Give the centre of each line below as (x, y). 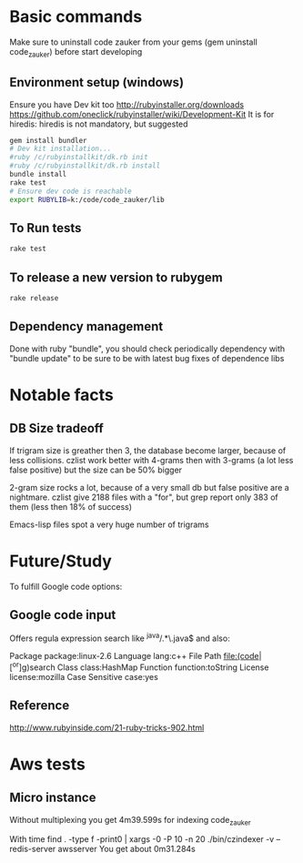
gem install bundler (49, 140)
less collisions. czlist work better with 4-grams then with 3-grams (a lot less (151, 460)
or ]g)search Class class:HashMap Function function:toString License (141, 666)
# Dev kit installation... (61, 149)
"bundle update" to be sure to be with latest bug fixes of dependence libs (147, 358)
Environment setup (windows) (97, 82)
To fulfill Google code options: (66, 586)
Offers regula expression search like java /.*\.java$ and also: (120, 637)
